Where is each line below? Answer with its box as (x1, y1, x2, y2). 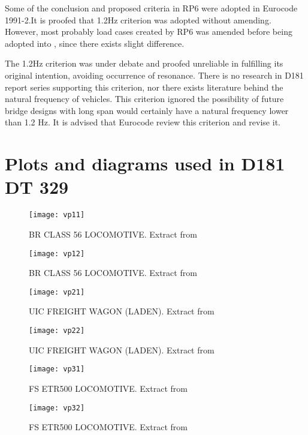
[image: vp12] (29, 249, 85, 258)
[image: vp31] (29, 365, 85, 374)
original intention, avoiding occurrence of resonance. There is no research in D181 (5, 68, 304, 81)
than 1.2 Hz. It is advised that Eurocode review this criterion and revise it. (5, 116, 280, 128)
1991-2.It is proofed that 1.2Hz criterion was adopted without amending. (5, 13, 271, 26)
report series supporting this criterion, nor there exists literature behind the (5, 80, 283, 93)
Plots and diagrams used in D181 (5, 151, 285, 176)
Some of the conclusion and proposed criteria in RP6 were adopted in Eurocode (5, 2, 298, 14)
